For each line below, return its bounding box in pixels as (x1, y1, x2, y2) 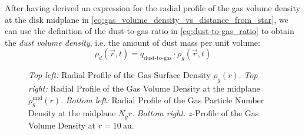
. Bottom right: (132, 107, 186, 119)
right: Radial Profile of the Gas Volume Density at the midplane (28, 82, 260, 94)
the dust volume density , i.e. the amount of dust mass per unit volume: (5, 36, 260, 48)
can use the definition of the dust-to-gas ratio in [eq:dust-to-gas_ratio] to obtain (5, 25, 294, 37)
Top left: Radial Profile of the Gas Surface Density (28, 69, 211, 81)
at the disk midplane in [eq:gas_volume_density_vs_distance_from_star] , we (5, 13, 289, 25)
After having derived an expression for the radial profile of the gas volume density (5, 2, 300, 14)
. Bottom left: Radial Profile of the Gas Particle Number (61, 93, 264, 106)
